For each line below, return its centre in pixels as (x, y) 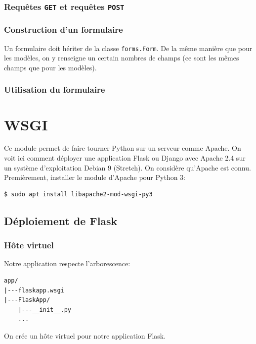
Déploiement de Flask (61, 220)
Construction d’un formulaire (64, 29)
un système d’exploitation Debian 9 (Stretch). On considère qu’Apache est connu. (128, 167)
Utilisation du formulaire (55, 89)
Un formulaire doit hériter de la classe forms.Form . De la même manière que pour (128, 48)
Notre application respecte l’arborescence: (67, 263)
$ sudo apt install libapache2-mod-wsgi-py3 (78, 194)
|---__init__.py (45, 310)
